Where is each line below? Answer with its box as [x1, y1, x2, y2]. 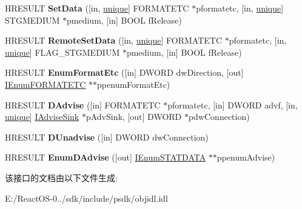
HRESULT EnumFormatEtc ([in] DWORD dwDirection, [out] [5, 66, 244, 79]
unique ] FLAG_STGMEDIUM [5, 45, 120, 58]
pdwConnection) [188, 110, 250, 123]
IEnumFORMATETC [5, 78, 86, 90]
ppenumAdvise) [216, 151, 275, 164]
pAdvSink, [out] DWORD [86, 110, 182, 123]
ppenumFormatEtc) [97, 78, 170, 90]
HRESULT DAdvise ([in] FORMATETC [5, 98, 161, 111]
